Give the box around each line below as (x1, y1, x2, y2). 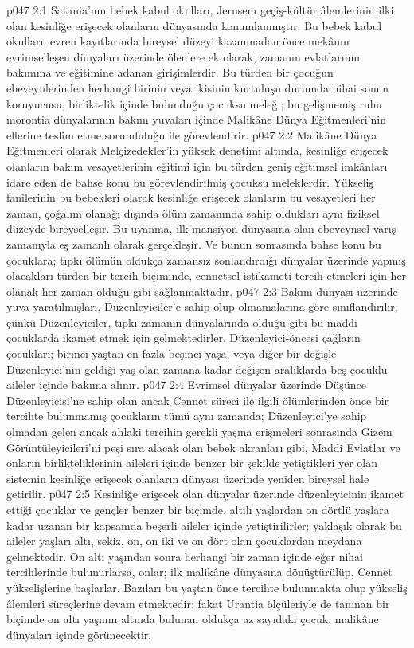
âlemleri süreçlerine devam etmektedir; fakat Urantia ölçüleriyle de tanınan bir (6, 595, 390, 611)
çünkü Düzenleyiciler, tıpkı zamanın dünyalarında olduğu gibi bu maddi (6, 313, 357, 330)
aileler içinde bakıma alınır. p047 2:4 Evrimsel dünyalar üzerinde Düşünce (6, 376, 366, 393)
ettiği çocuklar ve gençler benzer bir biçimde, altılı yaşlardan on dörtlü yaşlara (6, 501, 389, 517)
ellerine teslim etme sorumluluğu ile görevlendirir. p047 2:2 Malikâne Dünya (6, 126, 377, 143)
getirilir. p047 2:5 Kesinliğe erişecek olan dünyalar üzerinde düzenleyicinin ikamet (6, 485, 404, 502)
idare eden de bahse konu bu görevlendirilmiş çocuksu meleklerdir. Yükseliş (6, 173, 374, 190)
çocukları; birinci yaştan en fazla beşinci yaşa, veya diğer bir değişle (6, 345, 337, 362)
